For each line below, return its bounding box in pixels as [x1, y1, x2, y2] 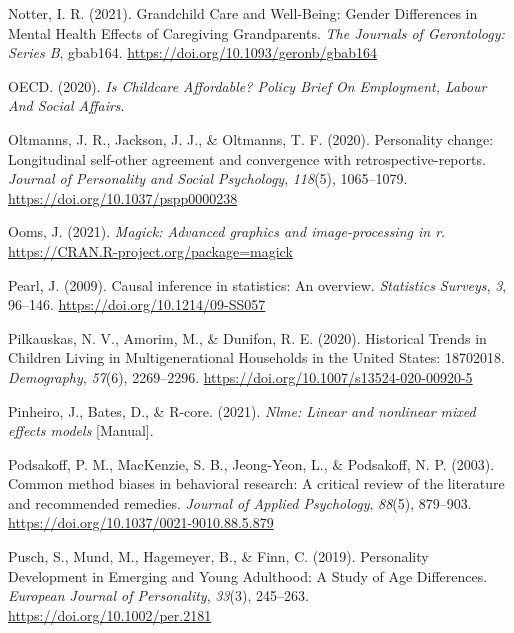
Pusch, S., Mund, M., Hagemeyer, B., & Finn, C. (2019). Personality [8, 546, 429, 567]
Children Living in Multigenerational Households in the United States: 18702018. [8, 347, 505, 368]
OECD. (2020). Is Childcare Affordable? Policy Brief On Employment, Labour [8, 75, 487, 96]
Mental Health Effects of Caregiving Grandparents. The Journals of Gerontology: [8, 22, 505, 43]
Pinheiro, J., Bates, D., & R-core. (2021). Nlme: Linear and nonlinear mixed [8, 400, 476, 421]
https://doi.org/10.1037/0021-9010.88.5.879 [8, 512, 274, 533]
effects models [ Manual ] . [8, 420, 154, 441]
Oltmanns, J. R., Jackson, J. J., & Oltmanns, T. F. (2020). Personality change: [8, 128, 494, 149]
